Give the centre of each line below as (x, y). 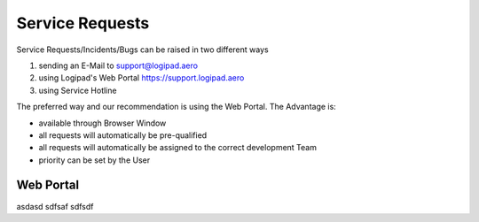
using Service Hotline (78, 90)
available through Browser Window (102, 123)
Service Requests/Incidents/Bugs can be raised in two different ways (143, 50)
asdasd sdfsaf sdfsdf (55, 206)
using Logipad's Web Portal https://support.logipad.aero (141, 78)
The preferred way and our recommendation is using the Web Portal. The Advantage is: (176, 107)
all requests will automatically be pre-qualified (123, 135)
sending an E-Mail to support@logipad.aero (118, 65)
